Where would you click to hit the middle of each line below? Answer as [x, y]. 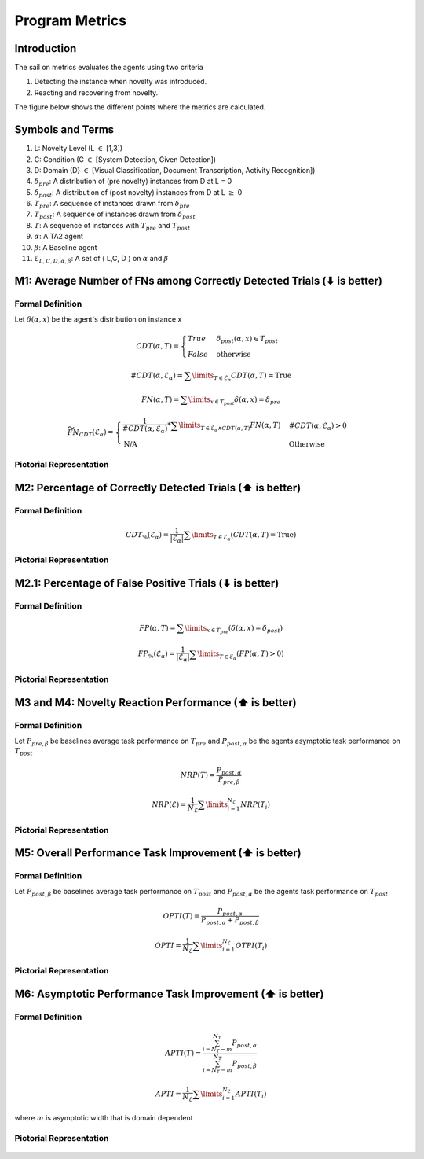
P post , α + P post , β [230, 922]
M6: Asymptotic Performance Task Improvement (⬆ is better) [169, 993]
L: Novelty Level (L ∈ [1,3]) [79, 149]
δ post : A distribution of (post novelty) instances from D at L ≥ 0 [138, 193]
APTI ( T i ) [251, 1095]
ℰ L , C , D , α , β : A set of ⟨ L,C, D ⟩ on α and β [101, 259]
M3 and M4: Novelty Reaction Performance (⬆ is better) [156, 703]
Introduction [46, 48]
